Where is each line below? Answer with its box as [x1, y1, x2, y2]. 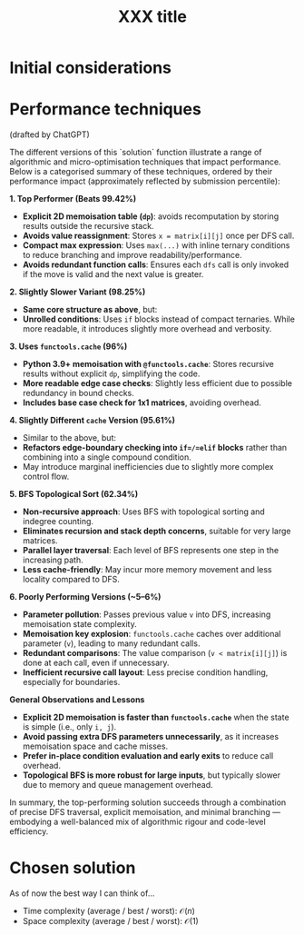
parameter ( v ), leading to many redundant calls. [22, 638, 201, 649]
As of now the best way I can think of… [9, 888, 155, 899]
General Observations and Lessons [9, 694, 145, 705]
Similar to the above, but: [22, 433, 116, 443]
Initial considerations [9, 57, 172, 78]
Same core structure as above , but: [22, 304, 158, 315]
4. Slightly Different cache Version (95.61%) [9, 415, 175, 426]
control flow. [22, 471, 70, 482]
